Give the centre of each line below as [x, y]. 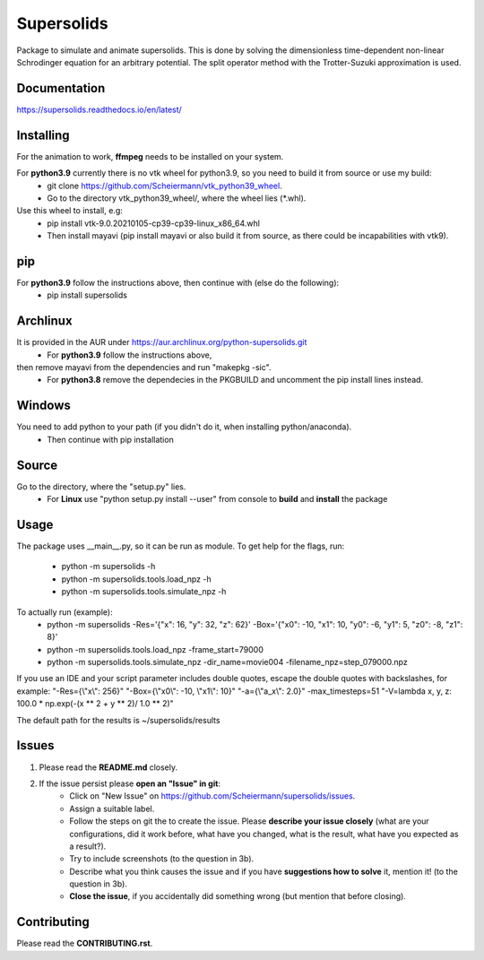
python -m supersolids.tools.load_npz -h [136, 579]
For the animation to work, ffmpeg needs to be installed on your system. [150, 156]
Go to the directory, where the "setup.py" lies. [101, 486]
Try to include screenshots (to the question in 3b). [162, 859]
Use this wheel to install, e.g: [69, 211]
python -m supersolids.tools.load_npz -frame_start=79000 [156, 649]
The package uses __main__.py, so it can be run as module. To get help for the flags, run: [181, 546]
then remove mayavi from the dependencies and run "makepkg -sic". [144, 368]
